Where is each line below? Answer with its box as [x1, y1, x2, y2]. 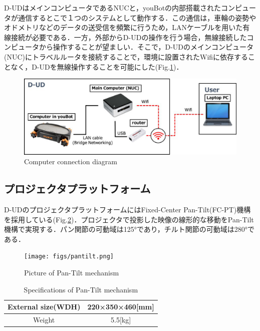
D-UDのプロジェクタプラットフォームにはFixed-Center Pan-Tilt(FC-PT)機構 [4, 204, 251, 215]
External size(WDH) [8, 301, 81, 312]
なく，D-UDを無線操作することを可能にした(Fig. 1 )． [11, 61, 183, 72]
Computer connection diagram [24, 156, 117, 167]
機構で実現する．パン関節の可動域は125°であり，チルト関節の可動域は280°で [4, 224, 255, 234]
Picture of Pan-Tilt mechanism [24, 267, 119, 278]
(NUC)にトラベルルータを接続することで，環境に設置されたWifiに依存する [4, 51, 248, 62]
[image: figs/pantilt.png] [24, 253, 114, 260]
